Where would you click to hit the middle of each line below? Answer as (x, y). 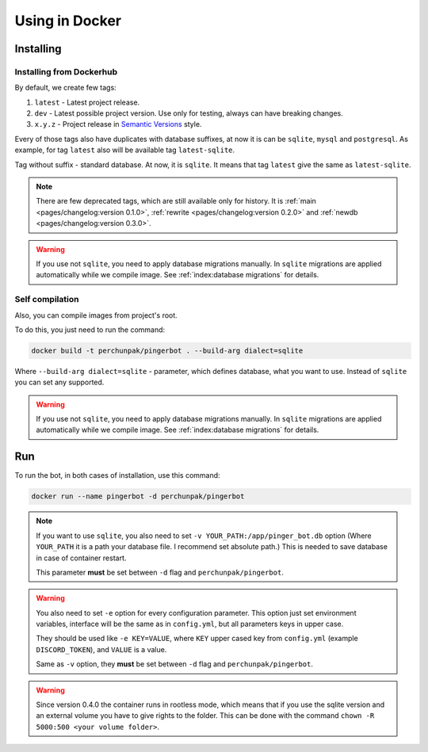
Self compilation (47, 300)
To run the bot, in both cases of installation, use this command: (118, 475)
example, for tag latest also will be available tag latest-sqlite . (125, 150)
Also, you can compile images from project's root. (96, 315)
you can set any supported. (59, 382)
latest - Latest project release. (87, 102)
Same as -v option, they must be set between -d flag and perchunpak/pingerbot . (174, 664)
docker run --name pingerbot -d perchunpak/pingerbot (138, 496)
